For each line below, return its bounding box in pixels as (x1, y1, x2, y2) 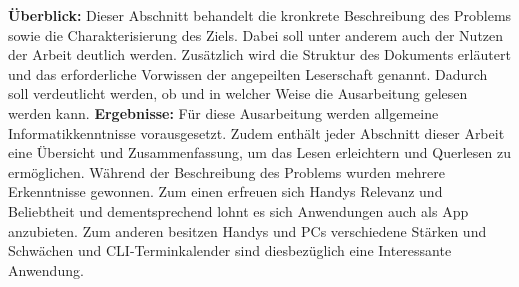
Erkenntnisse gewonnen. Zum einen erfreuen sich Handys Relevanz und (8, 181, 443, 202)
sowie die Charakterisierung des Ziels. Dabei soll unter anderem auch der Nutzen (8, 24, 504, 45)
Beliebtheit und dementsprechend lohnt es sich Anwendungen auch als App (8, 200, 469, 221)
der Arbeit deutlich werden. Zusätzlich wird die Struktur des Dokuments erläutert (8, 44, 511, 65)
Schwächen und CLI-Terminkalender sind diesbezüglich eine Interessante (8, 240, 452, 261)
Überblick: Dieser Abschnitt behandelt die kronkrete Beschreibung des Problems (8, 5, 512, 25)
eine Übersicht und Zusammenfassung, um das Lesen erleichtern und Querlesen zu (8, 142, 511, 163)
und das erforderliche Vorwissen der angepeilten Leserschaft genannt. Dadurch (8, 63, 488, 84)
